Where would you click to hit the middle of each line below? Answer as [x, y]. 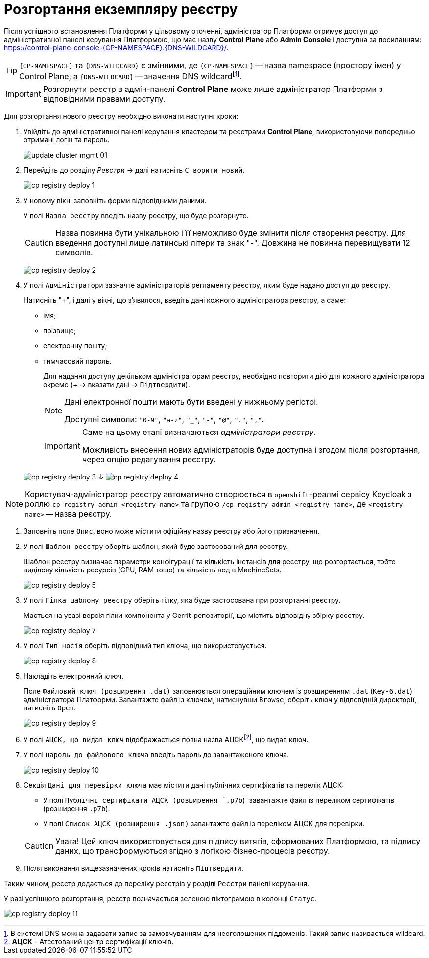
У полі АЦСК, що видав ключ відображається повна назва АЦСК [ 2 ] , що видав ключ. [166, 739]
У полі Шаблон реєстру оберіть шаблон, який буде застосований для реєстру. [156, 547]
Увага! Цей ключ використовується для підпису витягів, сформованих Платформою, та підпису [238, 841]
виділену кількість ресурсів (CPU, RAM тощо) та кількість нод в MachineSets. [153, 570]
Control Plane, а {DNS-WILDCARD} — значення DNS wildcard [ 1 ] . [131, 76]
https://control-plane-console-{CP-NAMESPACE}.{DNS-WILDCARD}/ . [116, 47]
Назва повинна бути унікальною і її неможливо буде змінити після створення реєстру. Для [231, 233]
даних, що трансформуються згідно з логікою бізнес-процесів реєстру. [193, 851]
